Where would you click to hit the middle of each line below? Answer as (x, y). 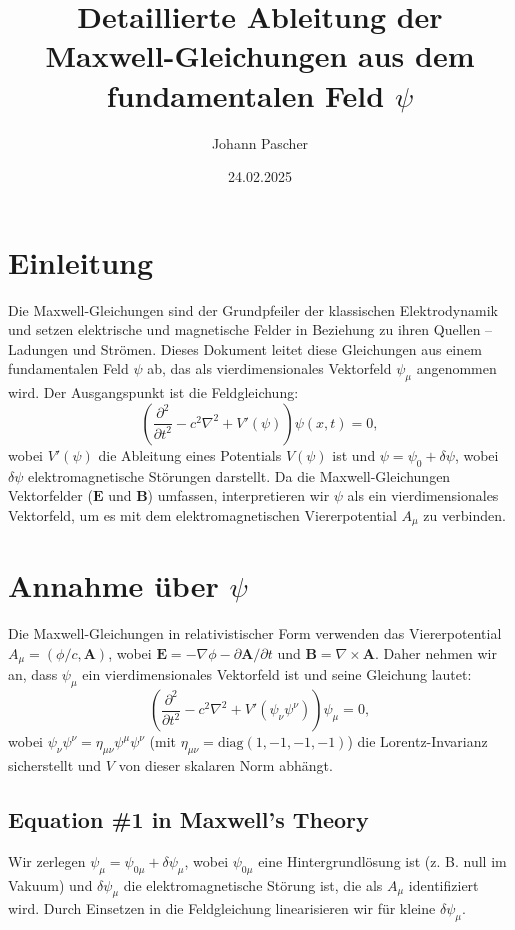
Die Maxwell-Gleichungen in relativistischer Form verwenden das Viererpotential (255, 633)
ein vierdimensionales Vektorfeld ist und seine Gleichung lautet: (277, 674)
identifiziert (443, 884)
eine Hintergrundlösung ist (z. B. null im (382, 860)
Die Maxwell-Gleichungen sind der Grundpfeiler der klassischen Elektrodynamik (253, 309)
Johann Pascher (260, 142)
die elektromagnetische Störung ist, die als (253, 884)
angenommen (456, 368)
